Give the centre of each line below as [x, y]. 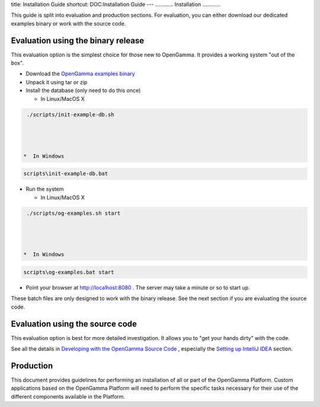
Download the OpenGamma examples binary [81, 74]
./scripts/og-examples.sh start [74, 213]
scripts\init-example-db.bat [66, 174]
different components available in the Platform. [68, 396]
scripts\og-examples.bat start [69, 272]
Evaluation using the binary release [78, 41]
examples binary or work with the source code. [68, 23]
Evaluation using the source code [74, 324]
